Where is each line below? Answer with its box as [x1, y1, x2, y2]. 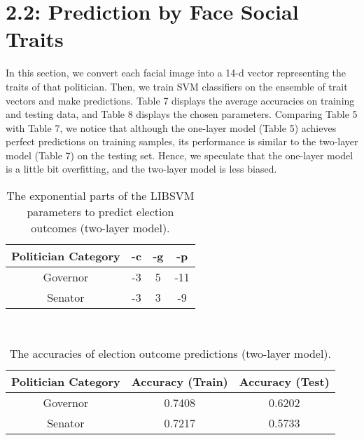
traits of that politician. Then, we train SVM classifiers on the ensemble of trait [6, 79, 348, 93]
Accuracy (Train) [131, 373, 228, 389]
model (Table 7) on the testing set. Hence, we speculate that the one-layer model [6, 147, 353, 162]
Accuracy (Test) [239, 373, 330, 389]
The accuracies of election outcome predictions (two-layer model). [9, 345, 332, 361]
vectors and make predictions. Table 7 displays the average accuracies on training [6, 93, 355, 107]
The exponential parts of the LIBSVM [6, 187, 195, 204]
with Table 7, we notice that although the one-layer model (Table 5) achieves [6, 120, 337, 135]
